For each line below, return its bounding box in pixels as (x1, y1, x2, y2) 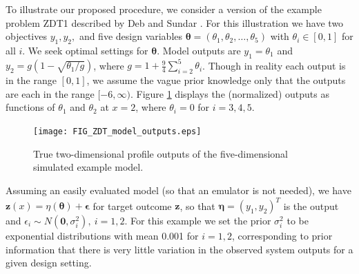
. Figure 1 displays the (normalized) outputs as (130, 86, 329, 101)
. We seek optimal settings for (22, 43, 148, 57)
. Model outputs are (157, 43, 241, 57)
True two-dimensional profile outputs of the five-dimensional (33, 146, 288, 160)
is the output (283, 198, 339, 212)
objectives (6, 29, 47, 43)
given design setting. (6, 255, 92, 270)
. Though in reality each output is (202, 58, 346, 72)
